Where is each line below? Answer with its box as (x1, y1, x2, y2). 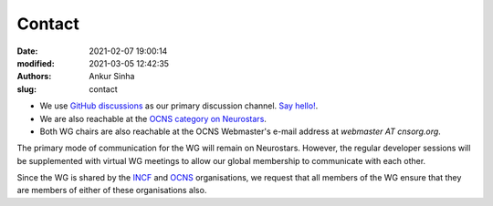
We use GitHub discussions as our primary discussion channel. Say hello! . (39, 100, 319, 111)
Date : (16, 46, 38, 57)
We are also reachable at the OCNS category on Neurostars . (39, 113, 267, 124)
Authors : (16, 71, 52, 82)
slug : (16, 83, 37, 95)
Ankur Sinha (89, 71, 135, 82)
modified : (16, 57, 55, 68)
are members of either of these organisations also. (16, 185, 207, 196)
